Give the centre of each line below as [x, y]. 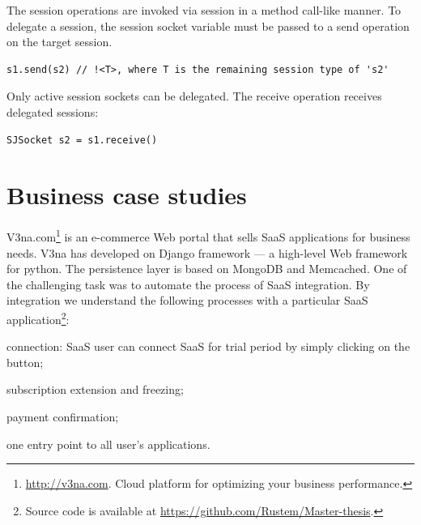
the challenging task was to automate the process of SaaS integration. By [188, 284]
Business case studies [127, 195]
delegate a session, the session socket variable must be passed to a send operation [208, 26]
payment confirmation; [63, 416]
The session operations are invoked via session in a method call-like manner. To [204, 10]
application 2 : [38, 318]
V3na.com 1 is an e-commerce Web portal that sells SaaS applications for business [208, 235]
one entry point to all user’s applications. [108, 444]
